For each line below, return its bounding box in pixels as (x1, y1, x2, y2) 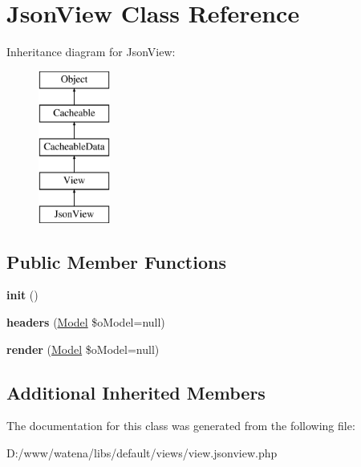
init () (6, 286, 39, 303)
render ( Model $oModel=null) (6, 340, 160, 357)
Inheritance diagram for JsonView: (6, 43, 176, 60)
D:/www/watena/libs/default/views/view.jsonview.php (6, 445, 278, 461)
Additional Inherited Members (6, 380, 266, 404)
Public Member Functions (6, 249, 226, 274)
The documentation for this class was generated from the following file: (6, 417, 355, 434)
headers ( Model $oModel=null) (6, 314, 165, 331)
